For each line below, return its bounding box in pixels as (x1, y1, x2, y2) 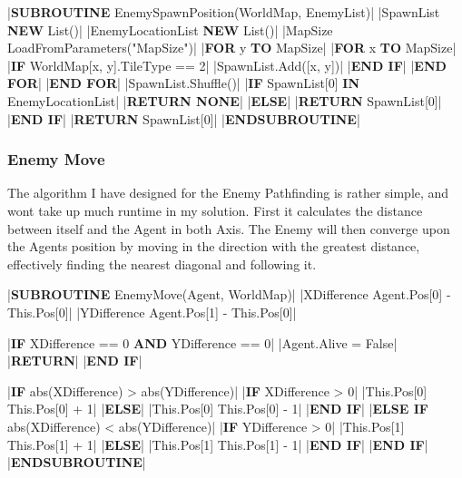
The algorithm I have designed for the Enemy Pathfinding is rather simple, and (7, 183, 449, 202)
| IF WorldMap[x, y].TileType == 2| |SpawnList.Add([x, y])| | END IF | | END (7, 55, 447, 74)
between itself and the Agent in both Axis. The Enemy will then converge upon (7, 219, 450, 238)
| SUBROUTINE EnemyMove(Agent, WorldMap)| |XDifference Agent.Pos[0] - (7, 285, 451, 304)
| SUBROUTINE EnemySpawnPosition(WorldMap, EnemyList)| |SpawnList (7, 3, 440, 21)
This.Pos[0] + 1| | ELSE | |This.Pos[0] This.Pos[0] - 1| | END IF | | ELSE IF (7, 399, 428, 418)
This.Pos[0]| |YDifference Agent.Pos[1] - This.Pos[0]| (7, 302, 297, 321)
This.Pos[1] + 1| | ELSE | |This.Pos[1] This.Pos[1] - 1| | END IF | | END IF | (7, 434, 428, 454)
